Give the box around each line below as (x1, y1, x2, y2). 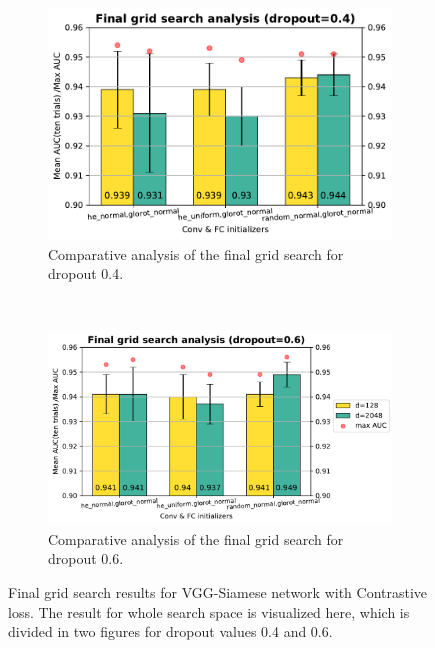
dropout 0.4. (48, 263, 124, 284)
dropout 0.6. (48, 548, 124, 569)
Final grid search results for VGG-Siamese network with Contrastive (8, 581, 428, 602)
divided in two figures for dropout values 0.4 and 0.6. (8, 621, 333, 642)
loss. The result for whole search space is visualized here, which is (8, 601, 410, 622)
